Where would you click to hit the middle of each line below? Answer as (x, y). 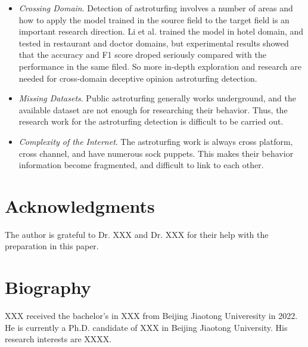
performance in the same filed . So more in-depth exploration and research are (160, 66)
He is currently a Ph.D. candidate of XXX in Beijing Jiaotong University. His (146, 327)
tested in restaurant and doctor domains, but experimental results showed (154, 43)
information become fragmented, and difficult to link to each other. (141, 165)
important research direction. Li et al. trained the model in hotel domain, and (161, 31)
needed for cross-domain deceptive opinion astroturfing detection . (138, 78)
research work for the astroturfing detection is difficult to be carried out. (151, 121)
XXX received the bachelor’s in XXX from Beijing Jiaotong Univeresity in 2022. (151, 316)
